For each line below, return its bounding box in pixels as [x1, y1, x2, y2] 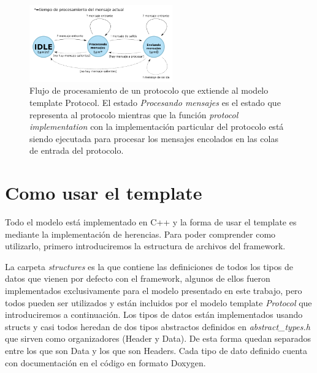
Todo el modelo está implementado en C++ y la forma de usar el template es [5, 216, 297, 228]
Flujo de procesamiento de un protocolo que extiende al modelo [29, 84, 269, 97]
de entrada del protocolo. [29, 144, 124, 157]
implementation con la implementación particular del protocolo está [29, 120, 284, 133]
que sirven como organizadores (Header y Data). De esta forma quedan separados [5, 332, 311, 345]
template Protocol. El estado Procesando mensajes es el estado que [29, 96, 281, 108]
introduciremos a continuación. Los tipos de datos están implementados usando [5, 308, 303, 321]
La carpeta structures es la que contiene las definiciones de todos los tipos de [5, 260, 293, 273]
